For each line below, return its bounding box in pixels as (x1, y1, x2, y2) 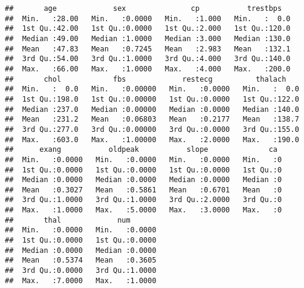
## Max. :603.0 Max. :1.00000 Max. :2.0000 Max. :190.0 (5, 135, 299, 144)
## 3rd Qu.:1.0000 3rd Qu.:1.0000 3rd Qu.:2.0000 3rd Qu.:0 (5, 195, 282, 205)
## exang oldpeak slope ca (5, 145, 278, 154)
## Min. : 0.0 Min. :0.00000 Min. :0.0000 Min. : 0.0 (5, 85, 299, 94)
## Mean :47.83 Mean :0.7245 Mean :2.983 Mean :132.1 (5, 44, 291, 53)
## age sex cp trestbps (5, 4, 282, 13)
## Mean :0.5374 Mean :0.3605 (5, 256, 157, 265)
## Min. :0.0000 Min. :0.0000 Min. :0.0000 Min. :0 (5, 155, 282, 164)
